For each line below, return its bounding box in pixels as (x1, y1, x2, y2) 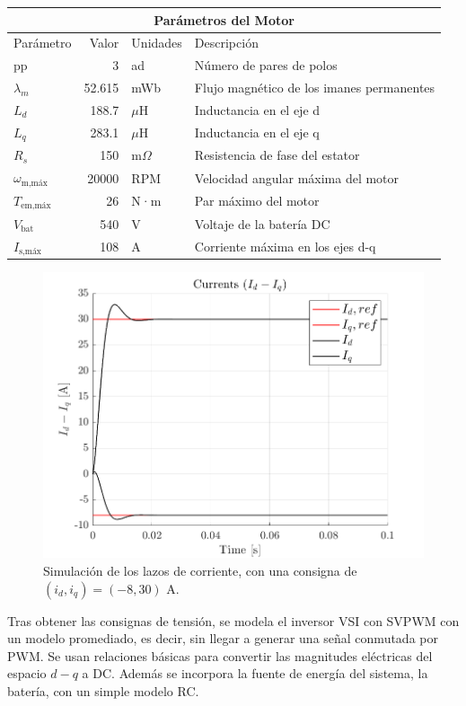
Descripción (194, 33, 259, 52)
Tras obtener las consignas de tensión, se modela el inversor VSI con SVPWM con (7, 611, 460, 630)
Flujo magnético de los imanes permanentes (194, 78, 435, 97)
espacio (7, 664, 47, 683)
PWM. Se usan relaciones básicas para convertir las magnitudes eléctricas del (7, 646, 433, 665)
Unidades (131, 33, 182, 52)
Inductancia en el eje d (194, 100, 321, 119)
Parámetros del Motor (154, 10, 295, 29)
